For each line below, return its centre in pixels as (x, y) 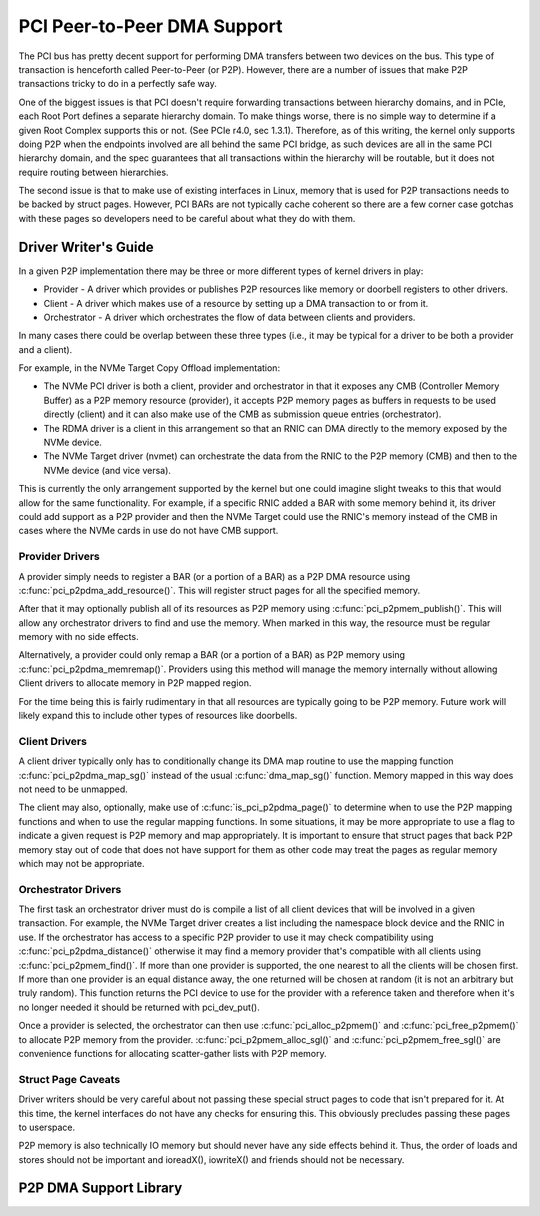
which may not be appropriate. (81, 863)
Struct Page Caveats (69, 1079)
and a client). (45, 349)
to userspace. (47, 1127)
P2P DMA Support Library (100, 1188)
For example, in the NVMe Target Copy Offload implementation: (149, 368)
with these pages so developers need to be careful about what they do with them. (187, 218)
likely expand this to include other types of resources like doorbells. (158, 716)
